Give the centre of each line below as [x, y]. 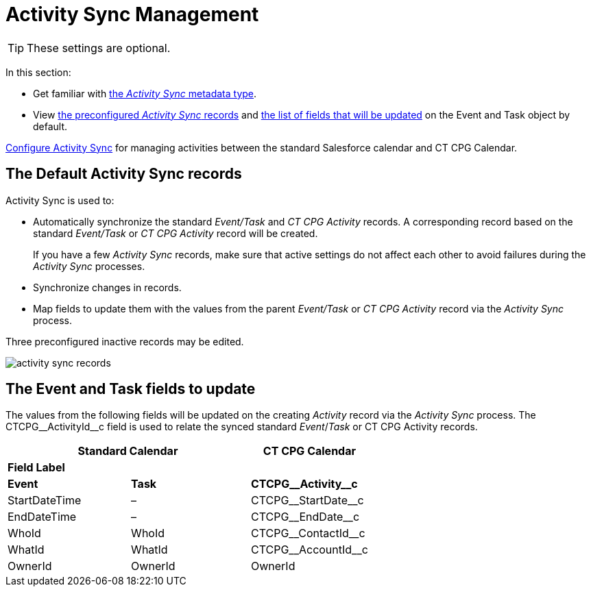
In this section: [38, 72]
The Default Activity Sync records [124, 174]
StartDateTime [45, 501]
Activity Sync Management [132, 14]
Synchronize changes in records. [107, 287]
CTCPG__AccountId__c [309, 550]
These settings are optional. [99, 48]
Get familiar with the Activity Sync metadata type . [145, 93]
